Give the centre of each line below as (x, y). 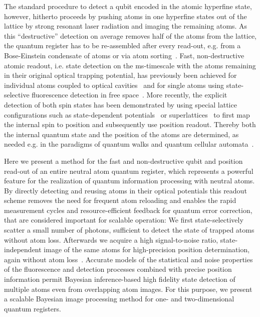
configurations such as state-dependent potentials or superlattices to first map (127, 114)
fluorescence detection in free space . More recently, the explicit (129, 95)
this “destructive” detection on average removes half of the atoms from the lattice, (131, 35)
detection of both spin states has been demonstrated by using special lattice (120, 104)
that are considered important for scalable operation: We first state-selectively (124, 220)
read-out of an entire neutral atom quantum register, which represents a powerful (129, 171)
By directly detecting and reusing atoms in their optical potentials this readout (125, 190)
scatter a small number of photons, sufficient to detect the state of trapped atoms (129, 230)
